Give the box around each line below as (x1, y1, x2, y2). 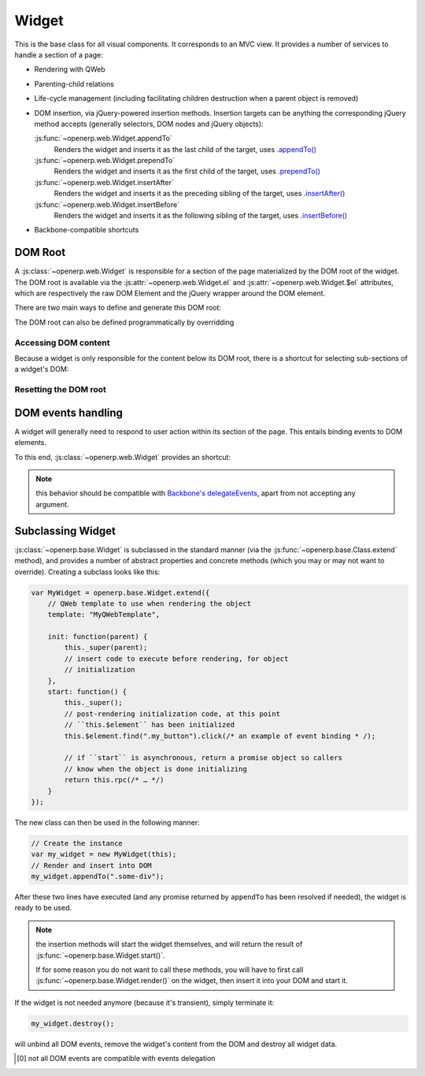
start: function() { (47, 688, 128, 696)
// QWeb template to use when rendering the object (47, 599, 252, 608)
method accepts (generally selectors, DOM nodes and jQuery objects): (34, 119, 264, 128)
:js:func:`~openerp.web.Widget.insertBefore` (34, 199, 180, 209)
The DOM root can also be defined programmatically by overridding (14, 317, 235, 327)
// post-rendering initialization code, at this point (64, 709, 281, 718)
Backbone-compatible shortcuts (34, 225, 139, 235)
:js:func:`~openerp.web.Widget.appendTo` (34, 134, 173, 143)
